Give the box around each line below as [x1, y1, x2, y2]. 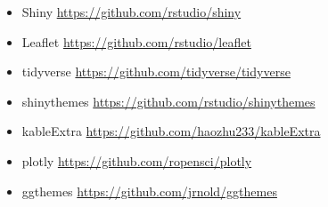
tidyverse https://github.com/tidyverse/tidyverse [21, 62, 291, 81]
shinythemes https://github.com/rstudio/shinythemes [21, 92, 316, 110]
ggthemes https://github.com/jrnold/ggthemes [21, 181, 277, 200]
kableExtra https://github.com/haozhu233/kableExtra [21, 122, 321, 140]
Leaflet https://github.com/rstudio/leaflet [21, 32, 251, 51]
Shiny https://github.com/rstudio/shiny [21, 3, 242, 20]
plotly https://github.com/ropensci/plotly [21, 151, 252, 170]
